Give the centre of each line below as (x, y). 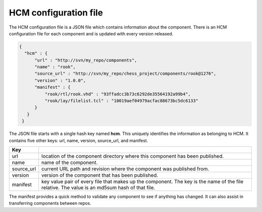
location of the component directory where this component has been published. (133, 156)
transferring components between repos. (50, 203)
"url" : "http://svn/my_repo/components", (86, 60)
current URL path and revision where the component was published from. (125, 168)
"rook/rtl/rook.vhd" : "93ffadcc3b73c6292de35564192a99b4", (118, 94)
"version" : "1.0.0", (60, 80)
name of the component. (70, 162)
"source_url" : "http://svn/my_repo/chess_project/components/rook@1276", (125, 74)
